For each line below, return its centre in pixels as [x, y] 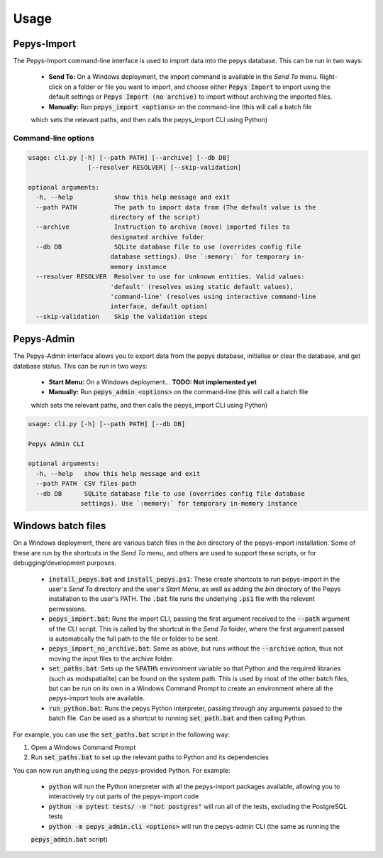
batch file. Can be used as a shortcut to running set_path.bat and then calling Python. [178, 718]
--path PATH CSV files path [87, 484]
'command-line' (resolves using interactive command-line [213, 297]
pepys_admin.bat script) [69, 840]
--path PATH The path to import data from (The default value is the [176, 207]
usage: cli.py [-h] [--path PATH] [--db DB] [107, 424]
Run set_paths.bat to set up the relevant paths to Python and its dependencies [150, 757]
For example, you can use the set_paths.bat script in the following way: [122, 734]
